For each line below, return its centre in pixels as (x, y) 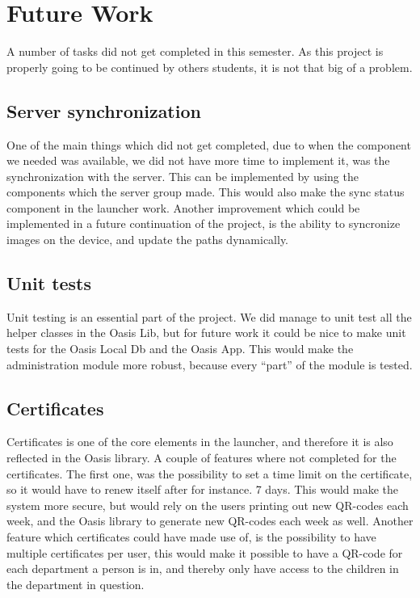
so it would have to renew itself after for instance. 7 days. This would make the (203, 489)
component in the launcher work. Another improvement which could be (183, 207)
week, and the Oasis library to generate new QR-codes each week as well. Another (210, 521)
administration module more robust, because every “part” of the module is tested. (210, 364)
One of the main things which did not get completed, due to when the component (209, 144)
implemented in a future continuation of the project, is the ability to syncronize (204, 223)
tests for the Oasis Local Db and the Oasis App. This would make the (180, 349)
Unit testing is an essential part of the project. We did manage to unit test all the (209, 316)
